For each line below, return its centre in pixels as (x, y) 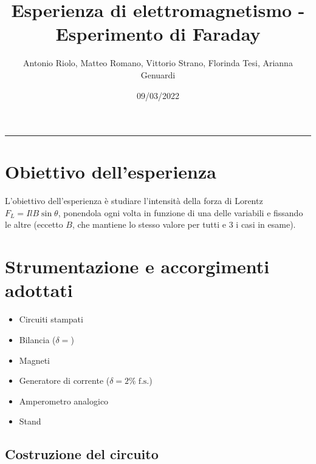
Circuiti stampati (51, 319)
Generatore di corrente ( (64, 380)
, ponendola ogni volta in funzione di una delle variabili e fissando (180, 212)
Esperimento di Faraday (158, 34)
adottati (39, 290)
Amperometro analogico (64, 401)
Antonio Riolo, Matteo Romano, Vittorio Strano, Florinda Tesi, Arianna (158, 63)
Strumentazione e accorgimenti (137, 266)
